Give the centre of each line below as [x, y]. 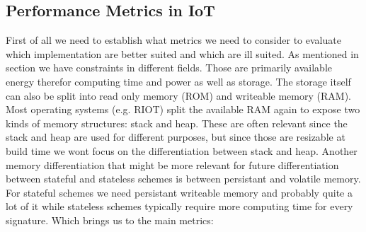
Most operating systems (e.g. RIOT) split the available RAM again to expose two [183, 109]
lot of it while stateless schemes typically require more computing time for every [179, 206]
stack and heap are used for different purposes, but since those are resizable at [176, 137]
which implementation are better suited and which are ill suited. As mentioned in [182, 53]
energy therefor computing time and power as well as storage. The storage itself [178, 81]
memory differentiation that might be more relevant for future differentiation [172, 164]
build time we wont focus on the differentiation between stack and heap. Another [182, 150]
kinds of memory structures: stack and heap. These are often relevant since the [177, 123]
